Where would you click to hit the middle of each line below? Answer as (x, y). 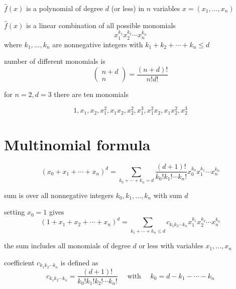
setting (15, 212)
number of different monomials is (55, 61)
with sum (168, 195)
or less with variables (171, 246)
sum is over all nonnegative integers (59, 195)
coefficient (19, 262)
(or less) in (128, 8)
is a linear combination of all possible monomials (101, 25)
